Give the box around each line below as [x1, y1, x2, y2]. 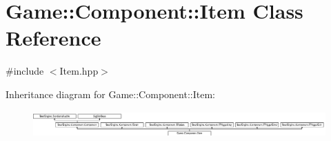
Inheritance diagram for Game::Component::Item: [6, 86, 215, 101]
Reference [6, 23, 101, 52]
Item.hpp [59, 64, 99, 78]
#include [6, 64, 44, 78]
